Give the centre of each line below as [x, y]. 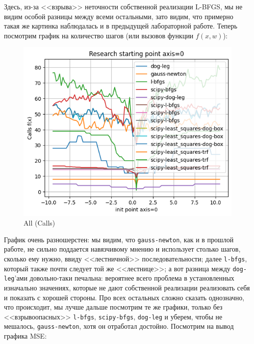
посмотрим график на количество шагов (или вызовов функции [99, 35]
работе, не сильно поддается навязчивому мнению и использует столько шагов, [122, 249]
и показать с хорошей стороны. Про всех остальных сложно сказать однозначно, [124, 297]
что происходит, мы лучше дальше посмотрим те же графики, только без [113, 307]
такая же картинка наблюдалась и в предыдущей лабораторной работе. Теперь [121, 26]
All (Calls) [39, 223]
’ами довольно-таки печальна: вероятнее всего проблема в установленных [124, 278]
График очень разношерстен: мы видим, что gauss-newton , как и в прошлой [119, 239]
